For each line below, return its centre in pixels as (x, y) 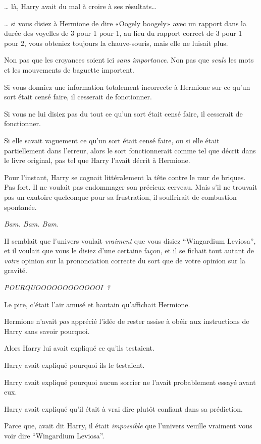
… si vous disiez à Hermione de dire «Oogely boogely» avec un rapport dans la (125, 23)
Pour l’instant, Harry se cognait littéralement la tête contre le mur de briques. (125, 177)
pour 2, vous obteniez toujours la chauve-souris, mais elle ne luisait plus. (116, 43)
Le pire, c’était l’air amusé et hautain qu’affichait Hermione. (97, 304)
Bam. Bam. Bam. (32, 224)
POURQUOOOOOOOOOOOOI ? (57, 287)
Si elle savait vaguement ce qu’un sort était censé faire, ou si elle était (112, 140)
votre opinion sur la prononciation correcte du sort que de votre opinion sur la (125, 260)
